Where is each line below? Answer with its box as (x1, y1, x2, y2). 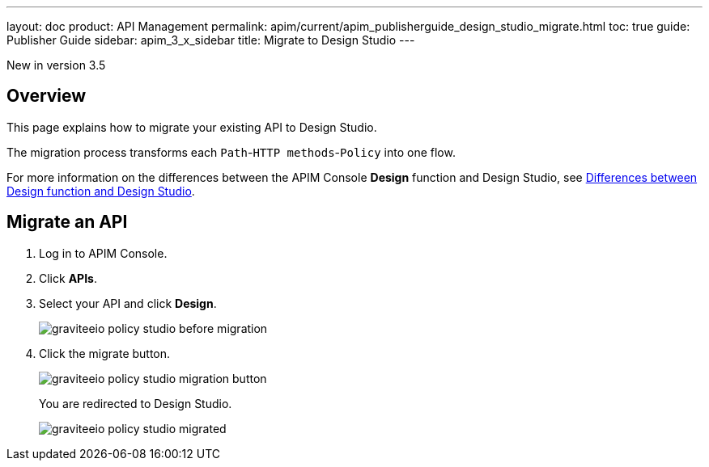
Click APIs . (39, 271, 97, 285)
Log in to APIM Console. (39, 246, 168, 260)
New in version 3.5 (6, 58, 106, 72)
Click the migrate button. (39, 346, 171, 360)
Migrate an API (6, 212, 128, 233)
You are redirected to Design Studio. (39, 396, 232, 410)
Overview (6, 86, 87, 107)
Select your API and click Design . (39, 296, 217, 310)
